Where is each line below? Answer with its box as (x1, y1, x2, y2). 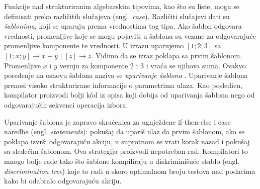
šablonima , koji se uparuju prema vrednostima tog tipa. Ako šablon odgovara (4, 21, 242, 31)
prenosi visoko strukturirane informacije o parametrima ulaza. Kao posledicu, (4, 79, 242, 90)
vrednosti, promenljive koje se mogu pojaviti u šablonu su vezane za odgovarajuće (4, 30, 256, 41)
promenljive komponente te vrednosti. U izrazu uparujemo (4, 40, 184, 51)
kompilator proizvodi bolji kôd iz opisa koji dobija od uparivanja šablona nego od (4, 89, 255, 100)
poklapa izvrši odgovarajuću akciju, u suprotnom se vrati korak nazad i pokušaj (4, 136, 250, 146)
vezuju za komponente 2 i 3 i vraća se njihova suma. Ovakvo (59, 60, 246, 70)
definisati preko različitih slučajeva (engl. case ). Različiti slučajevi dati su (4, 11, 230, 21)
